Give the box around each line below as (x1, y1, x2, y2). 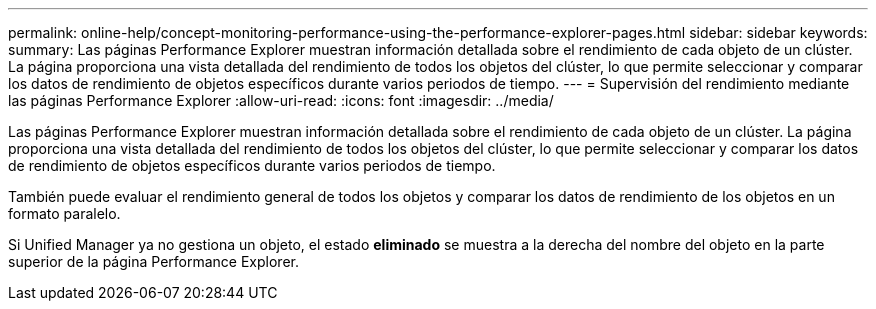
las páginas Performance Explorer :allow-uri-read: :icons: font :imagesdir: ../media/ (8, 92, 554, 109)
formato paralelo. (8, 205, 121, 222)
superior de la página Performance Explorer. (8, 253, 299, 270)
